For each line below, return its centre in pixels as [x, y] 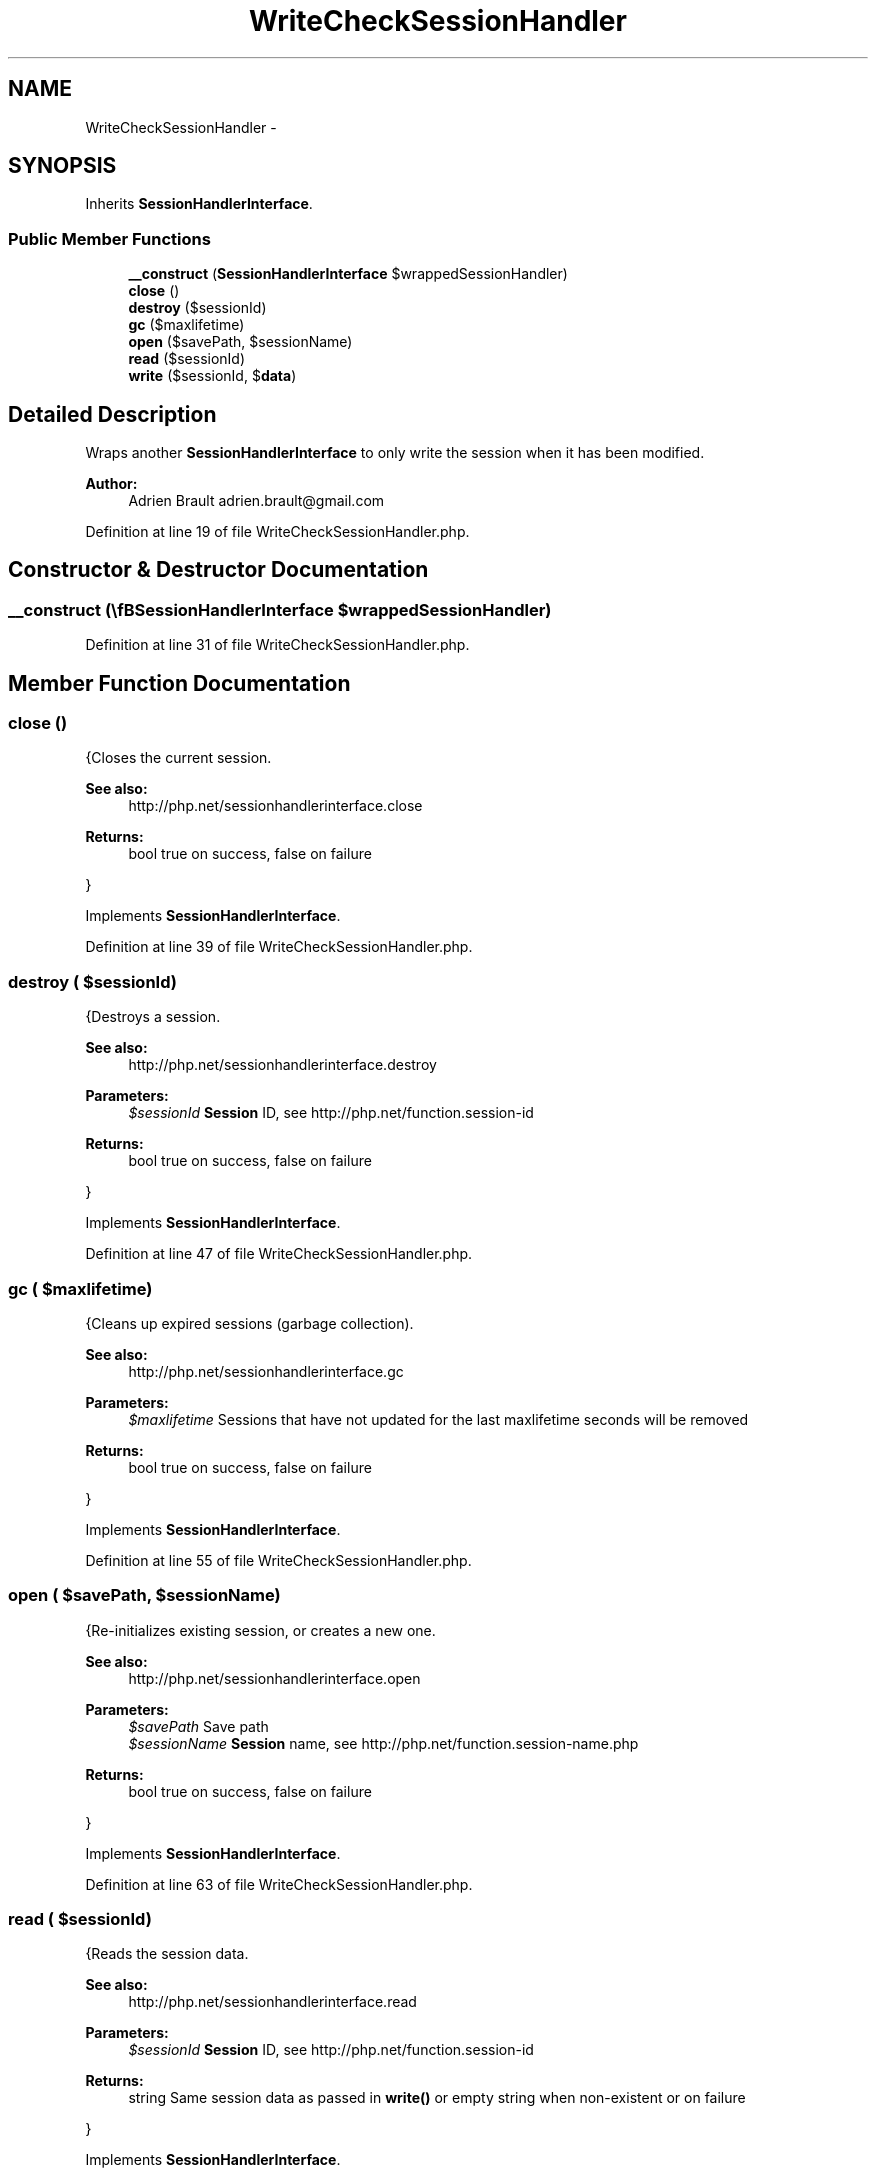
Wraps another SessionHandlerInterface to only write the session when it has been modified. [395, 453]
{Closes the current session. [178, 758]
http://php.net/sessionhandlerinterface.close [275, 806]
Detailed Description [112, 414]
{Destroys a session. [153, 1017]
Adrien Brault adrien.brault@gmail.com [256, 501]
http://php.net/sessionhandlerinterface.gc [266, 1371]
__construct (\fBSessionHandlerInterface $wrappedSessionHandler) [280, 609]
